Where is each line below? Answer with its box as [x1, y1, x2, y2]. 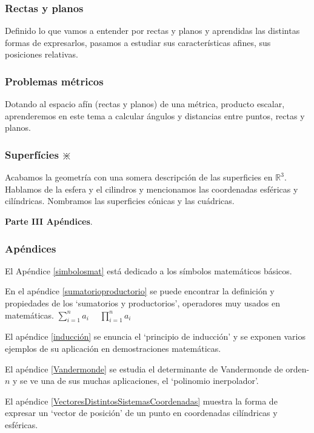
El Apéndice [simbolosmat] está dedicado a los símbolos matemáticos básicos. [5, 264, 292, 277]
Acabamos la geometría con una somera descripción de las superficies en [5, 171, 273, 183]
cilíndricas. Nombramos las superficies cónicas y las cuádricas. [5, 194, 235, 207]
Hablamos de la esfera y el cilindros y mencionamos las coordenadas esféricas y [5, 182, 298, 195]
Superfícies [5, 147, 59, 162]
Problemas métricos [5, 73, 104, 88]
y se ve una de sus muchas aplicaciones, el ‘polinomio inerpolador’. [13, 374, 259, 387]
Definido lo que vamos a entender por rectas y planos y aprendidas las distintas [5, 24, 300, 37]
